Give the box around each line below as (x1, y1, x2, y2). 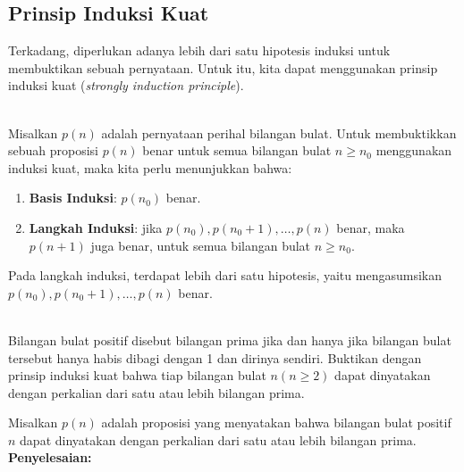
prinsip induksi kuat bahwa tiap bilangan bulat (8, 366, 266, 385)
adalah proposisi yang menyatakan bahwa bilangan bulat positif (101, 413, 451, 432)
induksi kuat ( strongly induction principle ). (8, 76, 244, 95)
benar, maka (336, 218, 405, 236)
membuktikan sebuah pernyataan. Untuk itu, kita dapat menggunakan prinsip (8, 58, 438, 77)
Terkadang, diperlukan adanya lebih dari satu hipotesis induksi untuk (8, 41, 391, 60)
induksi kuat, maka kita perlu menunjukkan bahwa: (8, 158, 292, 177)
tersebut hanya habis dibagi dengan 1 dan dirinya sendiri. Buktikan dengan (8, 348, 422, 367)
